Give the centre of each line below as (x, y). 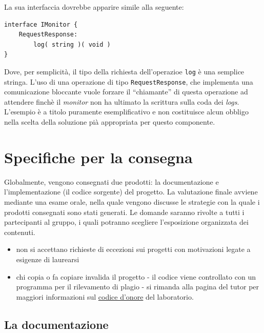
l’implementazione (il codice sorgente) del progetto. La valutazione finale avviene (131, 192)
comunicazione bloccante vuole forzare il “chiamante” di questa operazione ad (126, 92)
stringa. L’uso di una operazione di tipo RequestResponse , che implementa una (129, 81)
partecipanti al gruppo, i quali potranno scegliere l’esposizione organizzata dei (126, 222)
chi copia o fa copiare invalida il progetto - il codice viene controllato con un (136, 276)
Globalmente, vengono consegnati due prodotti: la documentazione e (111, 181)
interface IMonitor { (41, 24)
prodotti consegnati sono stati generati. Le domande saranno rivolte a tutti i (124, 212)
